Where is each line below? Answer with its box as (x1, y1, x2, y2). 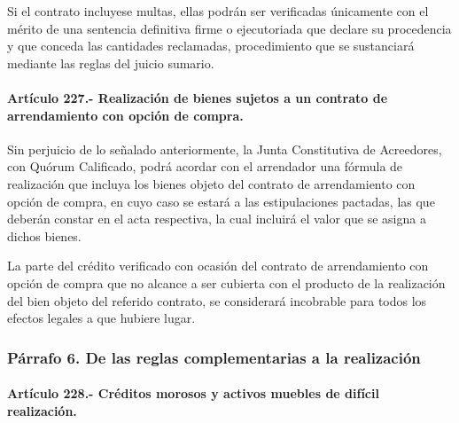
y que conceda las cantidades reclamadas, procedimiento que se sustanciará (7, 36, 415, 55)
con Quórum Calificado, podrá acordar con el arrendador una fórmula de (7, 157, 403, 176)
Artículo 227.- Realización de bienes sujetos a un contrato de (7, 88, 388, 106)
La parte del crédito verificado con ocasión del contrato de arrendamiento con (7, 256, 429, 275)
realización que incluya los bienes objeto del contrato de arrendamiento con (7, 174, 416, 192)
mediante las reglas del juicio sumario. (7, 53, 214, 72)
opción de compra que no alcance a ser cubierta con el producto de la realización (7, 273, 446, 292)
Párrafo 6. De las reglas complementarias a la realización (7, 346, 421, 368)
